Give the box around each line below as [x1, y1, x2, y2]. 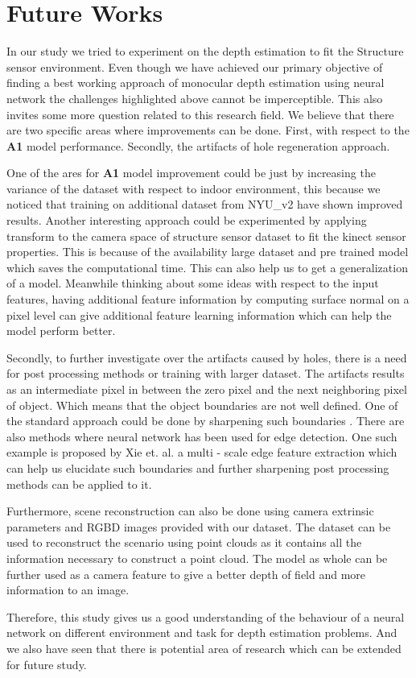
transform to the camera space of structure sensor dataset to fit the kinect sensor [6, 227, 406, 244]
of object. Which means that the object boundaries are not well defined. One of [6, 396, 398, 413]
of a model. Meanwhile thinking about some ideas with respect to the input [6, 275, 379, 291]
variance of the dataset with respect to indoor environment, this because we [6, 180, 381, 196]
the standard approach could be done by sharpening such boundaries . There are [6, 412, 405, 429]
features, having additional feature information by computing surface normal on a [6, 291, 410, 308]
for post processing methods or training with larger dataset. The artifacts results [6, 365, 405, 382]
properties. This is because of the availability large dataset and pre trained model [6, 243, 409, 260]
